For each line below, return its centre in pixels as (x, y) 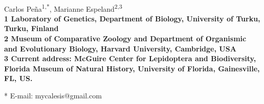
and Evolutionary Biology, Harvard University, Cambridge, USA (120, 48)
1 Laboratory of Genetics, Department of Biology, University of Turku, (132, 18)
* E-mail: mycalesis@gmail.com (53, 95)
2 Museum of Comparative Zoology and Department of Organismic (125, 38)
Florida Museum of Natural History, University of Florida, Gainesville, (132, 68)
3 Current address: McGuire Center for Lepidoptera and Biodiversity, (130, 58)
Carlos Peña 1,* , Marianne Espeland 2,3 (63, 8)
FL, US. (18, 78)
